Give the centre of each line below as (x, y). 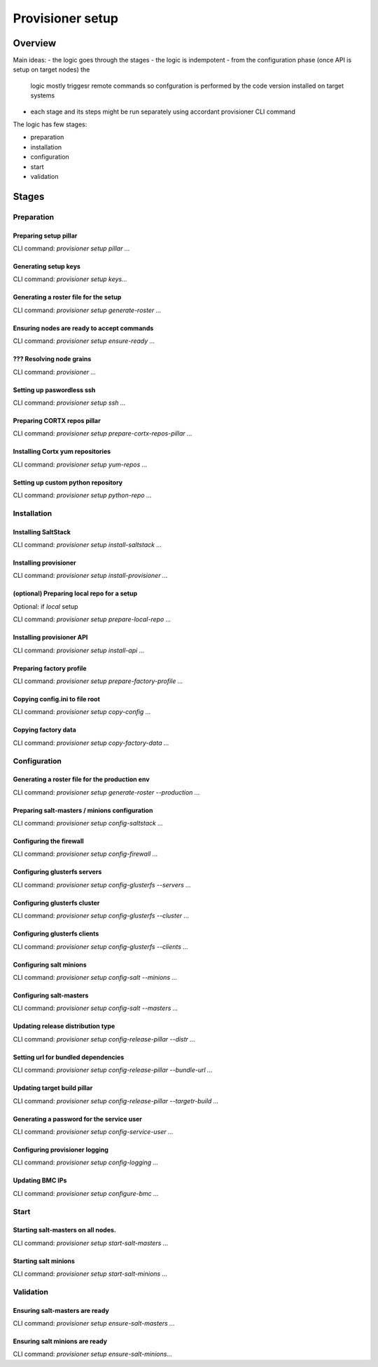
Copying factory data (44, 730)
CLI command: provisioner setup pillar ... (71, 248)
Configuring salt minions (50, 964)
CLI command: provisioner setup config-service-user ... (93, 1132)
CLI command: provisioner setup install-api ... (79, 650)
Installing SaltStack (42, 532)
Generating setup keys (47, 266)
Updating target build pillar (53, 1088)
